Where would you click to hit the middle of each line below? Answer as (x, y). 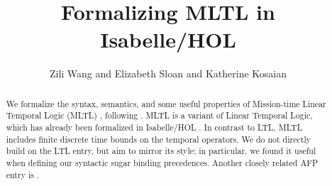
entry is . (23, 174)
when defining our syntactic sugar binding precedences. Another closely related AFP (162, 162)
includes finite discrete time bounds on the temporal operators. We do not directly (158, 139)
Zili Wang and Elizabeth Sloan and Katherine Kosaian (168, 73)
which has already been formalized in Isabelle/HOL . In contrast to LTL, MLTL (154, 127)
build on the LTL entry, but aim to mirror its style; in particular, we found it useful (161, 151)
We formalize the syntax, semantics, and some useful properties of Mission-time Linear (166, 103)
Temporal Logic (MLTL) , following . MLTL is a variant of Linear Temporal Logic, (159, 115)
